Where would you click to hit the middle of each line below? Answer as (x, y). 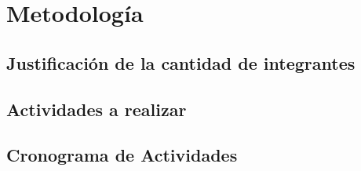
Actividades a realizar (97, 109)
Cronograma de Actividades (122, 155)
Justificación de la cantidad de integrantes (181, 62)
